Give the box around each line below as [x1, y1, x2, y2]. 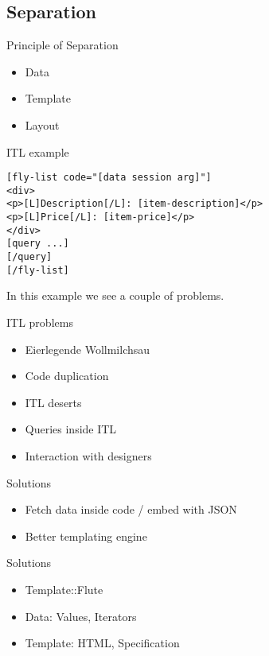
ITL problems [6, 314, 73, 331]
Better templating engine [25, 527, 147, 544]
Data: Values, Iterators [25, 607, 137, 624]
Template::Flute [25, 580, 103, 597]
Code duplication [25, 367, 109, 384]
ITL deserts [25, 394, 82, 410]
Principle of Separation [6, 37, 119, 53]
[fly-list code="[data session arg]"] [6, 172, 212, 184]
